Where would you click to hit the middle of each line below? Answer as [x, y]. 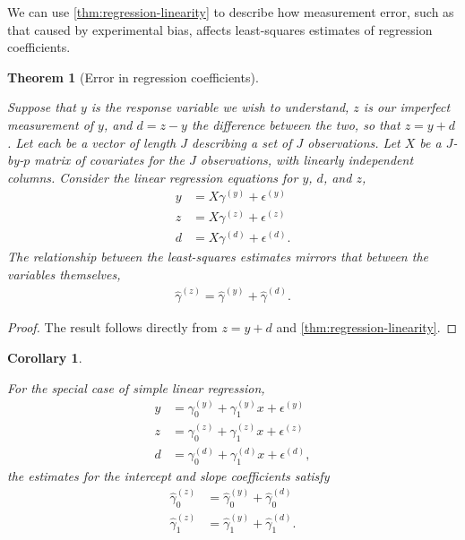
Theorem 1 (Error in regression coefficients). [133, 77]
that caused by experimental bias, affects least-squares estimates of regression [220, 29]
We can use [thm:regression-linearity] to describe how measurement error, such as [231, 12]
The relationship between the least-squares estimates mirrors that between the [218, 257]
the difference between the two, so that [296, 124]
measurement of [51, 124]
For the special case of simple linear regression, [136, 387]
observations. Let [354, 142]
